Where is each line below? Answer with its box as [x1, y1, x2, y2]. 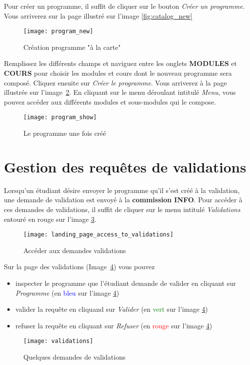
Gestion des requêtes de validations [4, 156, 247, 176]
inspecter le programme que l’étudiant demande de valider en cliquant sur [15, 278, 236, 288]
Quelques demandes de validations [23, 352, 126, 362]
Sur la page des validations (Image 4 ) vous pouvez [4, 261, 155, 272]
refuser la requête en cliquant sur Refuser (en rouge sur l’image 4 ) [15, 320, 212, 330]
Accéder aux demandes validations [23, 245, 126, 255]
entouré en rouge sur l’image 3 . [4, 214, 96, 224]
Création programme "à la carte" [23, 42, 121, 52]
